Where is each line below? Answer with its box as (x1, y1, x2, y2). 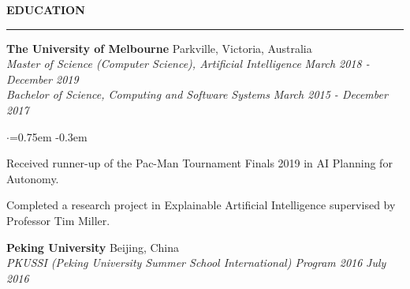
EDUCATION (6, 2, 85, 17)
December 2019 (6, 70, 79, 87)
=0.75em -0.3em (9, 128, 88, 144)
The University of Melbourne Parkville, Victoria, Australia (6, 39, 312, 56)
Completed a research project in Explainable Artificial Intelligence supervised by (6, 197, 396, 213)
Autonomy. (6, 170, 59, 186)
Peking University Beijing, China (6, 238, 180, 255)
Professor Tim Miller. (6, 212, 110, 228)
